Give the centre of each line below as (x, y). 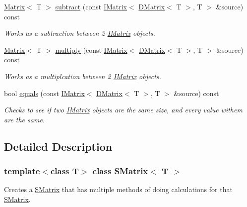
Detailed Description (58, 146)
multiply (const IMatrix (91, 50)
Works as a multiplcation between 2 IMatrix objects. (83, 76)
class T (64, 171)
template (22, 171)
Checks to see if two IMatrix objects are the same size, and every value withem (123, 110)
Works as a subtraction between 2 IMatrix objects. (80, 33)
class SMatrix (120, 171)
